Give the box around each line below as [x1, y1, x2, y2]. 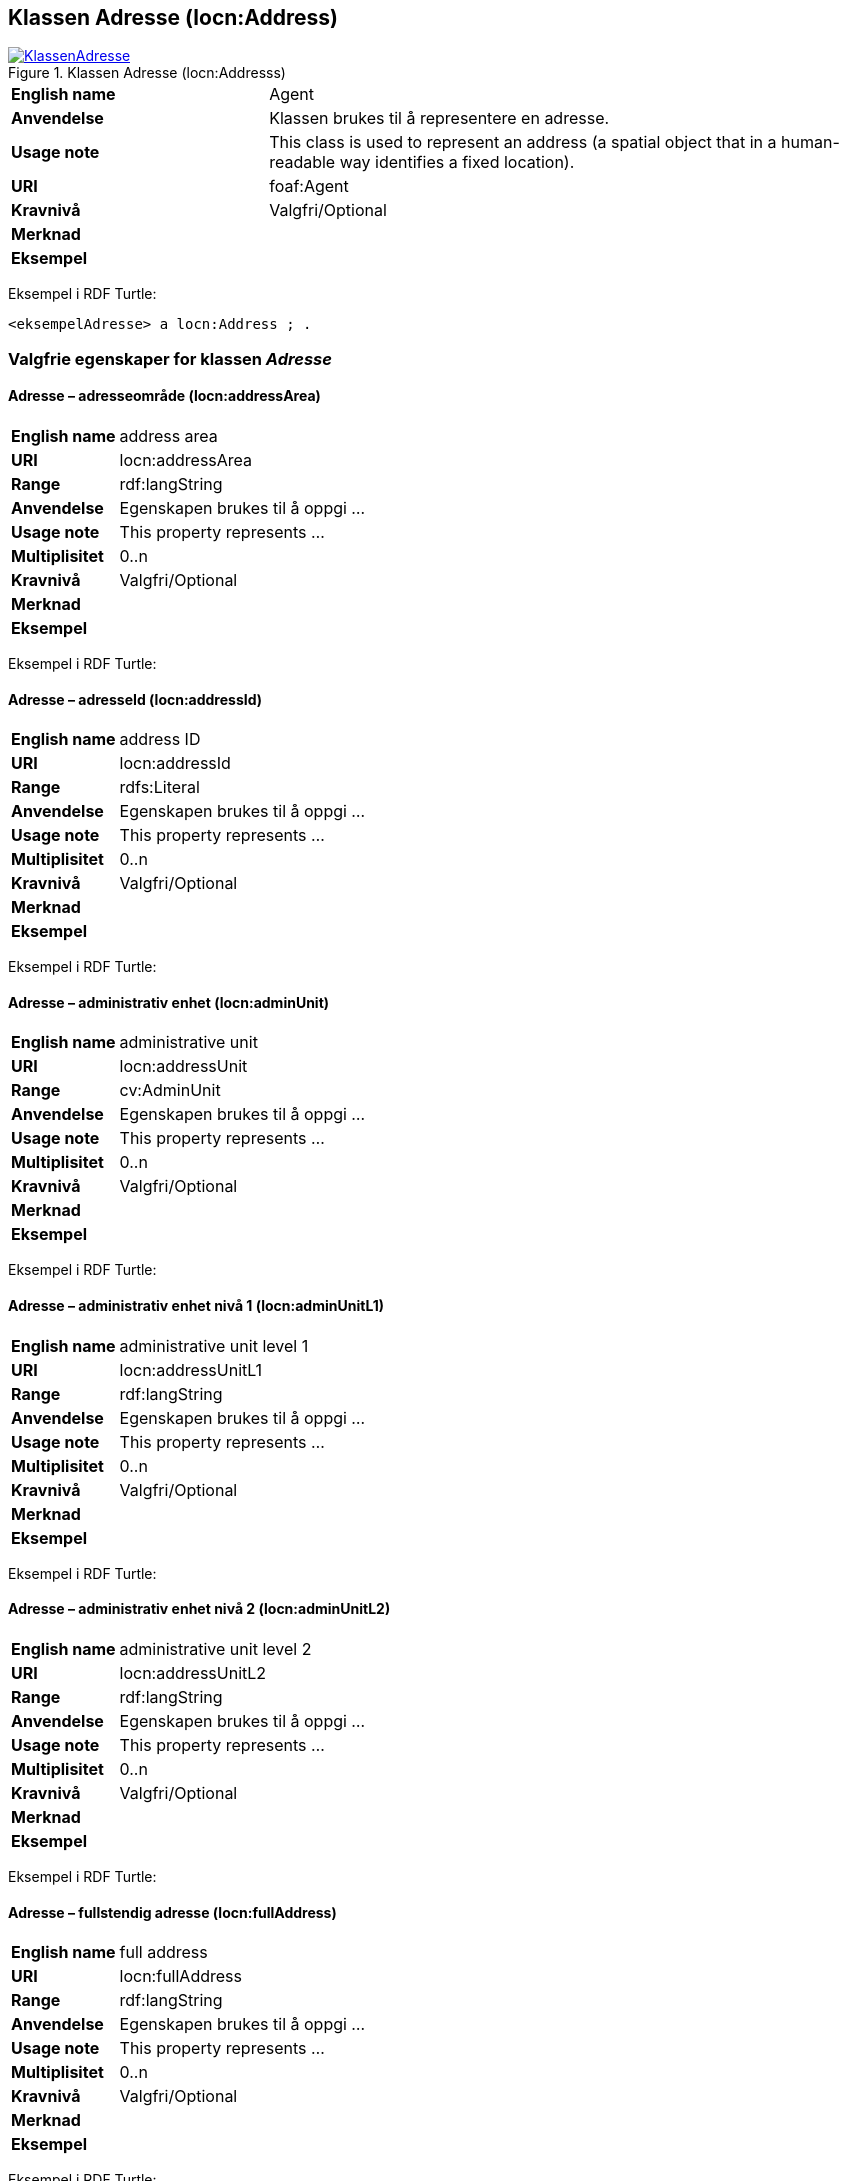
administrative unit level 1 [119, 1335, 309, 1356]
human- [781, 132, 840, 153]
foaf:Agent [269, 176, 349, 197]
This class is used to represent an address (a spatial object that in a [269, 132, 777, 153]
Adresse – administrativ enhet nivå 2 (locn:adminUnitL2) [8, 1600, 391, 1618]
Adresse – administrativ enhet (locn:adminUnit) [8, 993, 330, 1011]
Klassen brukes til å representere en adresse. [269, 108, 610, 129]
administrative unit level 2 [119, 1638, 312, 1659]
